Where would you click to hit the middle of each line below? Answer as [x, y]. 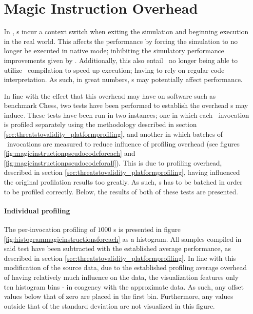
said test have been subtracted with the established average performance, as [117, 248]
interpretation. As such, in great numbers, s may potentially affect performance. [123, 79]
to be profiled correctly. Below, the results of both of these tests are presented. [121, 191]
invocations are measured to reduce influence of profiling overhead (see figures [123, 143]
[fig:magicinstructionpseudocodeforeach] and [70, 153]
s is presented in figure [147, 229]
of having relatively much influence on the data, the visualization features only [121, 277]
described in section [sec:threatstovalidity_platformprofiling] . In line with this [120, 258]
